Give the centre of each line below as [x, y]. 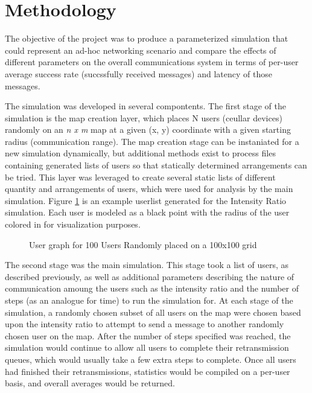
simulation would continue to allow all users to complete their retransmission [147, 347]
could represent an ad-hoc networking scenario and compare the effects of [141, 50]
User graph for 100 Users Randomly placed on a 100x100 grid [143, 244]
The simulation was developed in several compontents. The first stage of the [145, 106]
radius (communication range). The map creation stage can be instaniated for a [152, 141]
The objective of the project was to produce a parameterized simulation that [147, 38]
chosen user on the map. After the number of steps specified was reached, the [148, 335]
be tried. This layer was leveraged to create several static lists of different [140, 177]
